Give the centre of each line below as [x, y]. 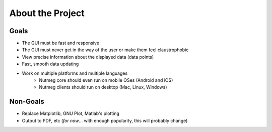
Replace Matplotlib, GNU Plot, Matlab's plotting [71, 113]
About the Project [47, 13]
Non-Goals [27, 102]
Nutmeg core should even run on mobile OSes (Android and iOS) [106, 80]
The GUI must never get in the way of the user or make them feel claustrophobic [105, 50]
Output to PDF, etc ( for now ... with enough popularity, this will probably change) [105, 120]
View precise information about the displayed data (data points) [88, 57]
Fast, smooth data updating [50, 64]
